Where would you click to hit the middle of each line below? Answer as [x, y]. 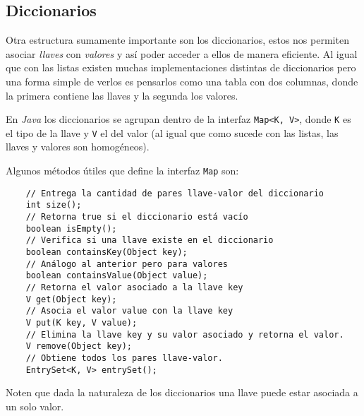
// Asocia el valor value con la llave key [129, 311]
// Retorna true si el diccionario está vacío [137, 217]
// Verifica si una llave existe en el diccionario [150, 240]
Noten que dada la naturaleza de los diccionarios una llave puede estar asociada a [182, 392]
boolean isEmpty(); [71, 228]
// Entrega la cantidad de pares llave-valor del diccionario [175, 193]
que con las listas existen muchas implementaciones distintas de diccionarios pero [181, 67]
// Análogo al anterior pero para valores [127, 264]
